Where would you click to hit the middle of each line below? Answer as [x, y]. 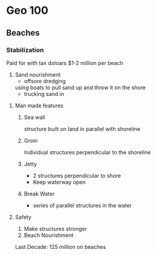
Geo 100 [27, 11]
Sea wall [34, 117]
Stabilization [25, 50]
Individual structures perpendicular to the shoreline [87, 152]
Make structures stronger [55, 228]
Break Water [39, 194]
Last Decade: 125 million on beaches [60, 247]
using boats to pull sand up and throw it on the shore [80, 87]
